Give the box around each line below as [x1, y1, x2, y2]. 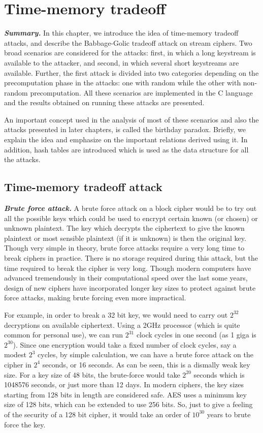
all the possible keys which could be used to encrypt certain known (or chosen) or [4, 212, 258, 223]
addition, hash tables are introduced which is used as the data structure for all [4, 144, 249, 154]
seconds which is [193, 369, 245, 380]
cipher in [4, 359, 31, 369]
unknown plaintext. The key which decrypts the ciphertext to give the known [4, 223, 245, 233]
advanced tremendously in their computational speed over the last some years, [4, 272, 248, 283]
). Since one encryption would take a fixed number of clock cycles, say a [13, 339, 237, 350]
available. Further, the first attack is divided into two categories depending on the [4, 67, 259, 78]
